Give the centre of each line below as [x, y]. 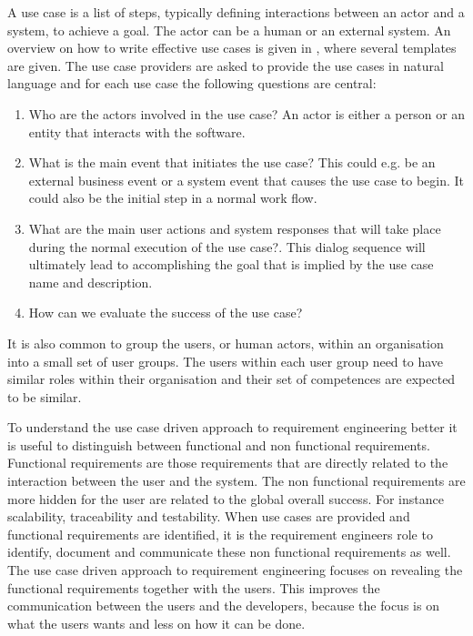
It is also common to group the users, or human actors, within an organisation [226, 343]
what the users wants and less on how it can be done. [156, 623]
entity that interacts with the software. [137, 131]
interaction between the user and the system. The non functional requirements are [236, 481]
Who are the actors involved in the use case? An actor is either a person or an [247, 113]
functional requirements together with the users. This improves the [194, 587]
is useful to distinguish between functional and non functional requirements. [219, 444]
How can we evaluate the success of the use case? [166, 313]
